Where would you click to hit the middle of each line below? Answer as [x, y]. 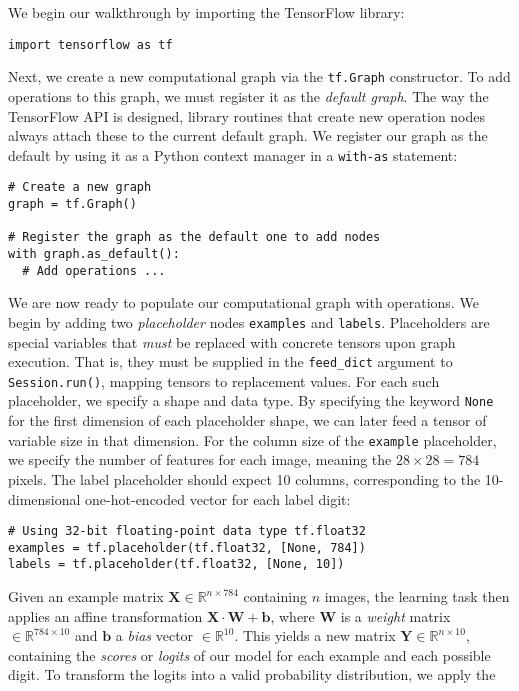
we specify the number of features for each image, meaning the [200, 459]
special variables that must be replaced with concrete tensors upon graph [232, 341]
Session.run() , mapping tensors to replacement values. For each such [224, 380]
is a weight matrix [395, 615]
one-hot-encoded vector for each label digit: [218, 498]
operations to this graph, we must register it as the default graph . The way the [248, 95]
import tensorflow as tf [90, 44]
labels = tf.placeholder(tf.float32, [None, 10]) [176, 564]
